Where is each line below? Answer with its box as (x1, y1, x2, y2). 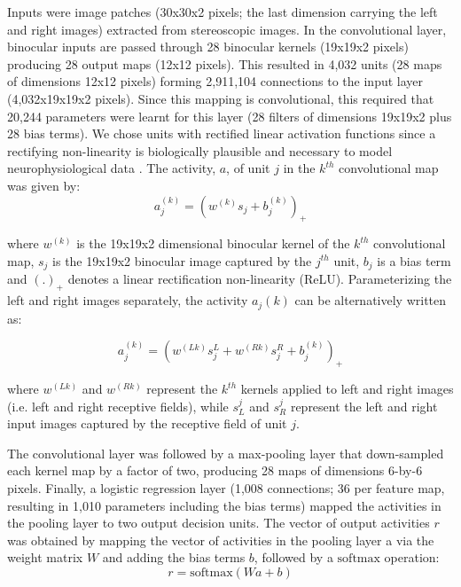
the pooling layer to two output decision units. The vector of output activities (7, 513, 430, 532)
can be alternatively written (294, 291, 447, 309)
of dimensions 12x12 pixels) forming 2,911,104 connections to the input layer (7, 72, 424, 90)
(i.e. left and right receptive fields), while (7, 396, 229, 415)
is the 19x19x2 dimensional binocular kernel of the (76, 234, 350, 253)
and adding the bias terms (102, 548, 246, 567)
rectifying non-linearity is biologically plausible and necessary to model (7, 141, 393, 160)
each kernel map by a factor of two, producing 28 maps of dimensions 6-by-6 (7, 461, 423, 480)
